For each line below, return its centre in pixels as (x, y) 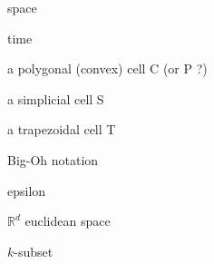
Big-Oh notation (53, 159)
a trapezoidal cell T (62, 129)
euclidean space (68, 221)
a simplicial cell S (56, 98)
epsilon (27, 190)
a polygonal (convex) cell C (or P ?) (107, 68)
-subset (34, 251)
